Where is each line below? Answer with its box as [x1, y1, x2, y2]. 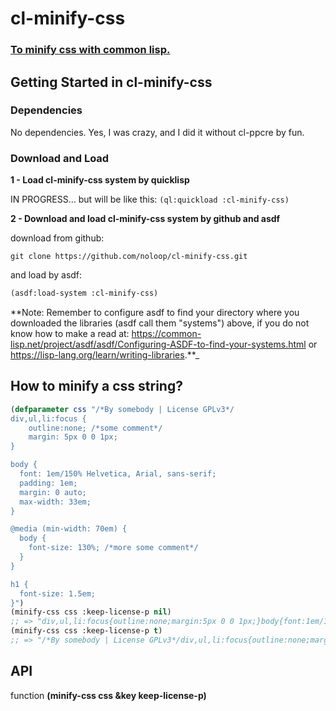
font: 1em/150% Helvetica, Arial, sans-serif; [19, 469, 217, 479]
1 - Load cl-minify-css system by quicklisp [10, 174, 190, 186]
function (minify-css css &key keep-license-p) [10, 689, 207, 701]
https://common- [131, 327, 202, 339]
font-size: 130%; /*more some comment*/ [28, 543, 199, 553]
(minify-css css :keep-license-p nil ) [10, 607, 172, 617]
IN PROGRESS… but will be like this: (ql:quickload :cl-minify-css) [10, 193, 290, 206]
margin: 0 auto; [19, 487, 87, 497]
